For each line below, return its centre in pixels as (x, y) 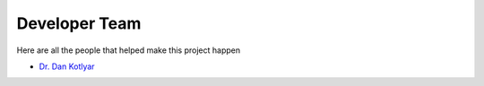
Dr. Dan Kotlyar (67, 66)
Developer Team (79, 23)
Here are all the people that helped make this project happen (129, 50)
